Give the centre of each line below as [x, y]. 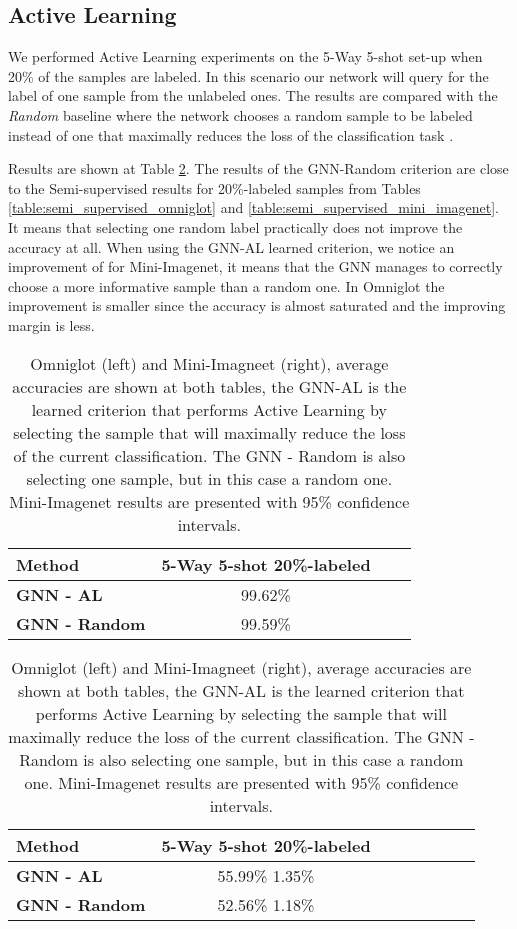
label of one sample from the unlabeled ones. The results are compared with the [253, 95]
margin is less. [51, 324]
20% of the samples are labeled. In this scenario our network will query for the [248, 75]
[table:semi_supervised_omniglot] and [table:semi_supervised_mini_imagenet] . [254, 207]
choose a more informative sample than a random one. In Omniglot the [226, 285]
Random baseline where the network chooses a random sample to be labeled [240, 114]
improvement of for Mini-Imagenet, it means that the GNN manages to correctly [255, 266]
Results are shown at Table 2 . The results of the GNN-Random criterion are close [258, 168]
